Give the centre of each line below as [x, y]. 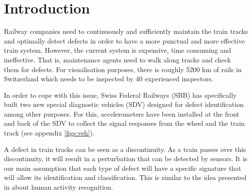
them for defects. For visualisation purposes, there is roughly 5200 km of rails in [123, 69]
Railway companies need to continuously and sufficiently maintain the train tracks [126, 31]
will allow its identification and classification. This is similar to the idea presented [125, 177]
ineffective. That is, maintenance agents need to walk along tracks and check [118, 59]
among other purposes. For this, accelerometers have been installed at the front [122, 113]
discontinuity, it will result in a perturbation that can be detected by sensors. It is [126, 158]
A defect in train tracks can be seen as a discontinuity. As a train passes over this [125, 149]
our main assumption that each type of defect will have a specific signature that [123, 168]
